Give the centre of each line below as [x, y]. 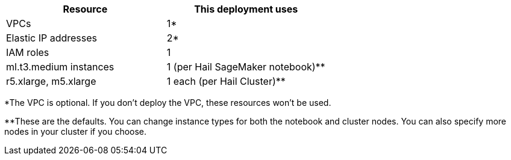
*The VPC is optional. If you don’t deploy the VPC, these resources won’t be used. [168, 103]
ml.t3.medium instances [60, 67]
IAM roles [28, 52]
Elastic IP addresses [52, 38]
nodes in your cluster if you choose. [76, 131]
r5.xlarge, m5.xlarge [51, 81]
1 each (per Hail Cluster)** [226, 81]
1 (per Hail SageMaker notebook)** [246, 67]
